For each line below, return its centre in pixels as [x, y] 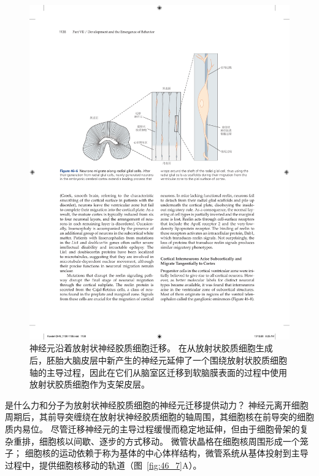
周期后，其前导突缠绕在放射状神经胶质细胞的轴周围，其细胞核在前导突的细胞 [159, 417]
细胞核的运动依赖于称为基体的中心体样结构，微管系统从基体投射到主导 [167, 453]
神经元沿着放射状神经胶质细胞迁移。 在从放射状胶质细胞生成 [151, 348]
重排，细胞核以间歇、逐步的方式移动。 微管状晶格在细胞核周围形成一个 [156, 441]
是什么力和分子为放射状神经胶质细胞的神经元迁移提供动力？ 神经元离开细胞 [157, 404]
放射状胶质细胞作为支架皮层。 [90, 384]
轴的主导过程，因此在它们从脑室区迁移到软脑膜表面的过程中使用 [158, 372]
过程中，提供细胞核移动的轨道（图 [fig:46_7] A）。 [103, 465]
